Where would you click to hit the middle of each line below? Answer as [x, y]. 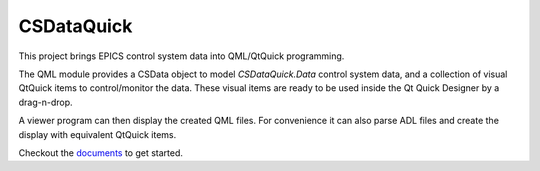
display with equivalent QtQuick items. [97, 134]
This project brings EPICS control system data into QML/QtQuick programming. [181, 56]
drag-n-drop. [46, 102]
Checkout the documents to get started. [101, 152]
